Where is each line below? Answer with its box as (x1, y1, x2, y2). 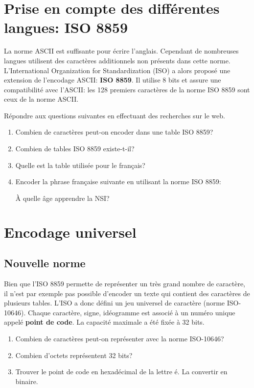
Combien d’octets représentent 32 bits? (15, 350, 133, 360)
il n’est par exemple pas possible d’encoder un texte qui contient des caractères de (4, 288, 250, 298)
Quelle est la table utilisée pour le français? (15, 160, 145, 170)
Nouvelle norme (4, 255, 86, 271)
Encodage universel (4, 222, 137, 242)
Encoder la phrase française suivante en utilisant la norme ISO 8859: (15, 176, 221, 187)
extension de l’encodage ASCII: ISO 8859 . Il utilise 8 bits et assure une (4, 75, 221, 85)
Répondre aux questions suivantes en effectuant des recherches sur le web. (4, 110, 225, 120)
